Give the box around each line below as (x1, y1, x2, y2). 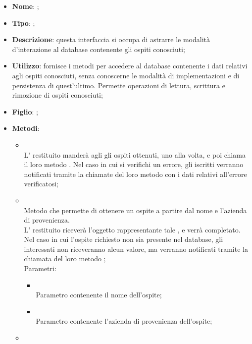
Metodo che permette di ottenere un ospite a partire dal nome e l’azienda (24, 205, 247, 215)
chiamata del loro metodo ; (24, 253, 106, 264)
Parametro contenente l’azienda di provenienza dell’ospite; (36, 316, 212, 326)
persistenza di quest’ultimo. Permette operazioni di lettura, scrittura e (12, 80, 225, 90)
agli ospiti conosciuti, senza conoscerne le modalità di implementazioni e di (12, 70, 240, 80)
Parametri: (24, 263, 56, 274)
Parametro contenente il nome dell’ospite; (36, 289, 162, 300)
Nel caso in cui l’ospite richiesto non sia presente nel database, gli (24, 234, 223, 244)
